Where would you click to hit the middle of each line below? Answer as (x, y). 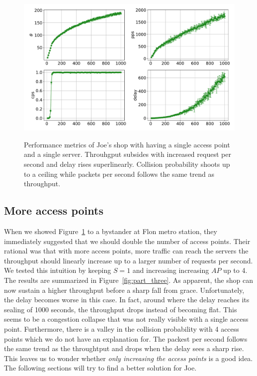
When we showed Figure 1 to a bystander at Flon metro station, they (111, 231)
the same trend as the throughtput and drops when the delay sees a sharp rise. (124, 348)
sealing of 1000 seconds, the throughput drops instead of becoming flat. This (121, 309)
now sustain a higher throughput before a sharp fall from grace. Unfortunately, (124, 290)
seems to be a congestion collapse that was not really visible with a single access (126, 319)
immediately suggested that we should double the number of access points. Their (127, 241)
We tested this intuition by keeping (58, 270)
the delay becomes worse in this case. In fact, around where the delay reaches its (127, 300)
